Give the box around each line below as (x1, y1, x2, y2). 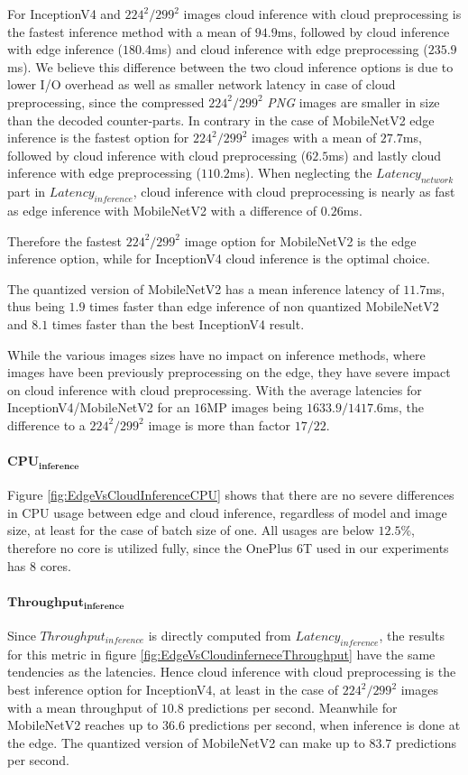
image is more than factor (148, 415, 291, 434)
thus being (7, 297, 65, 316)
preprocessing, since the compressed (7, 92, 205, 111)
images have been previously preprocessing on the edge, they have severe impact (7, 363, 451, 382)
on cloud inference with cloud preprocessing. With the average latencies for (7, 380, 422, 399)
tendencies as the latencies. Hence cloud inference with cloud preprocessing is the (7, 662, 456, 681)
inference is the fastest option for (7, 128, 189, 147)
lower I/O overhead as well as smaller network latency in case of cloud (7, 75, 396, 94)
